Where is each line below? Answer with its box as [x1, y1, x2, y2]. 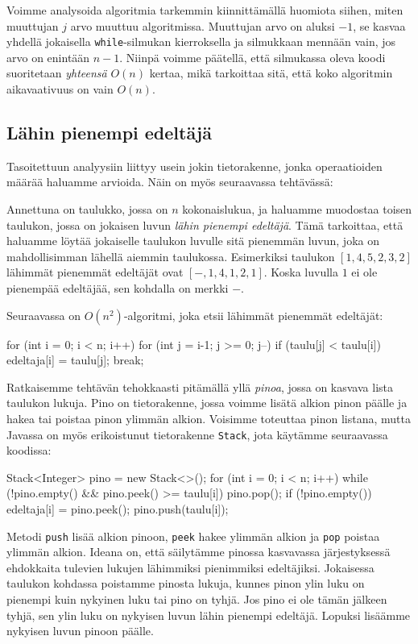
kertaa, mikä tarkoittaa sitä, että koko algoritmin [149, 64, 393, 81]
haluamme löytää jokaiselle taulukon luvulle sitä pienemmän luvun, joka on [6, 232, 379, 249]
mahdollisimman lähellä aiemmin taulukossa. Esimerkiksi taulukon [6, 247, 335, 264]
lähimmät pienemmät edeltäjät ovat [6, 264, 184, 280]
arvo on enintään [6, 48, 90, 65]
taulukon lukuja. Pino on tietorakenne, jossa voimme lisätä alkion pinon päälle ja [6, 394, 408, 411]
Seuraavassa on [6, 306, 81, 323]
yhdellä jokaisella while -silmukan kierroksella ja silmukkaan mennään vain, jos [6, 33, 396, 50]
